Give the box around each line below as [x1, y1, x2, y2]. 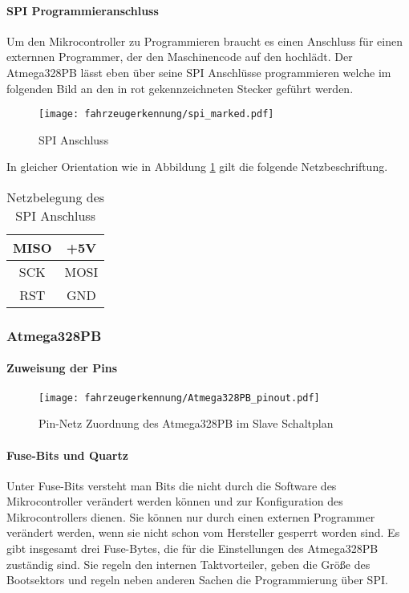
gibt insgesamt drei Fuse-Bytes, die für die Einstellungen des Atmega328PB [6, 540, 379, 557]
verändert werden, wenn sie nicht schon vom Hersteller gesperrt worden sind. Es [6, 524, 400, 541]
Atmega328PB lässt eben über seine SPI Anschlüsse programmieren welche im [6, 63, 391, 80]
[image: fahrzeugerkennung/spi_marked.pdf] [38, 108, 274, 120]
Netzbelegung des [6, 188, 105, 207]
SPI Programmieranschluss [6, 2, 159, 18]
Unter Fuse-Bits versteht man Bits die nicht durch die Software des [6, 477, 337, 493]
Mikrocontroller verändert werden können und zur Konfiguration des [6, 493, 343, 510]
